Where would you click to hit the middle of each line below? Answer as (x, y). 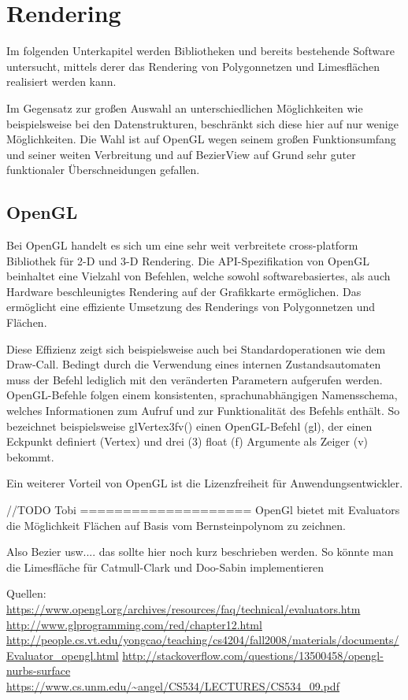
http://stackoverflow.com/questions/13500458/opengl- (253, 655)
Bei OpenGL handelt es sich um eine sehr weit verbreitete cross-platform (182, 245)
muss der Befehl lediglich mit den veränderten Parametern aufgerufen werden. (195, 379)
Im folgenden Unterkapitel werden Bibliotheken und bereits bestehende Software (200, 51)
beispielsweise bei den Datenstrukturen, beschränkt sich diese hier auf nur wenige (202, 123)
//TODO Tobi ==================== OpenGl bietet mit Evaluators (203, 509)
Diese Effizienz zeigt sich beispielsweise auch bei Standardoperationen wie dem (196, 348)
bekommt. (30, 456)
